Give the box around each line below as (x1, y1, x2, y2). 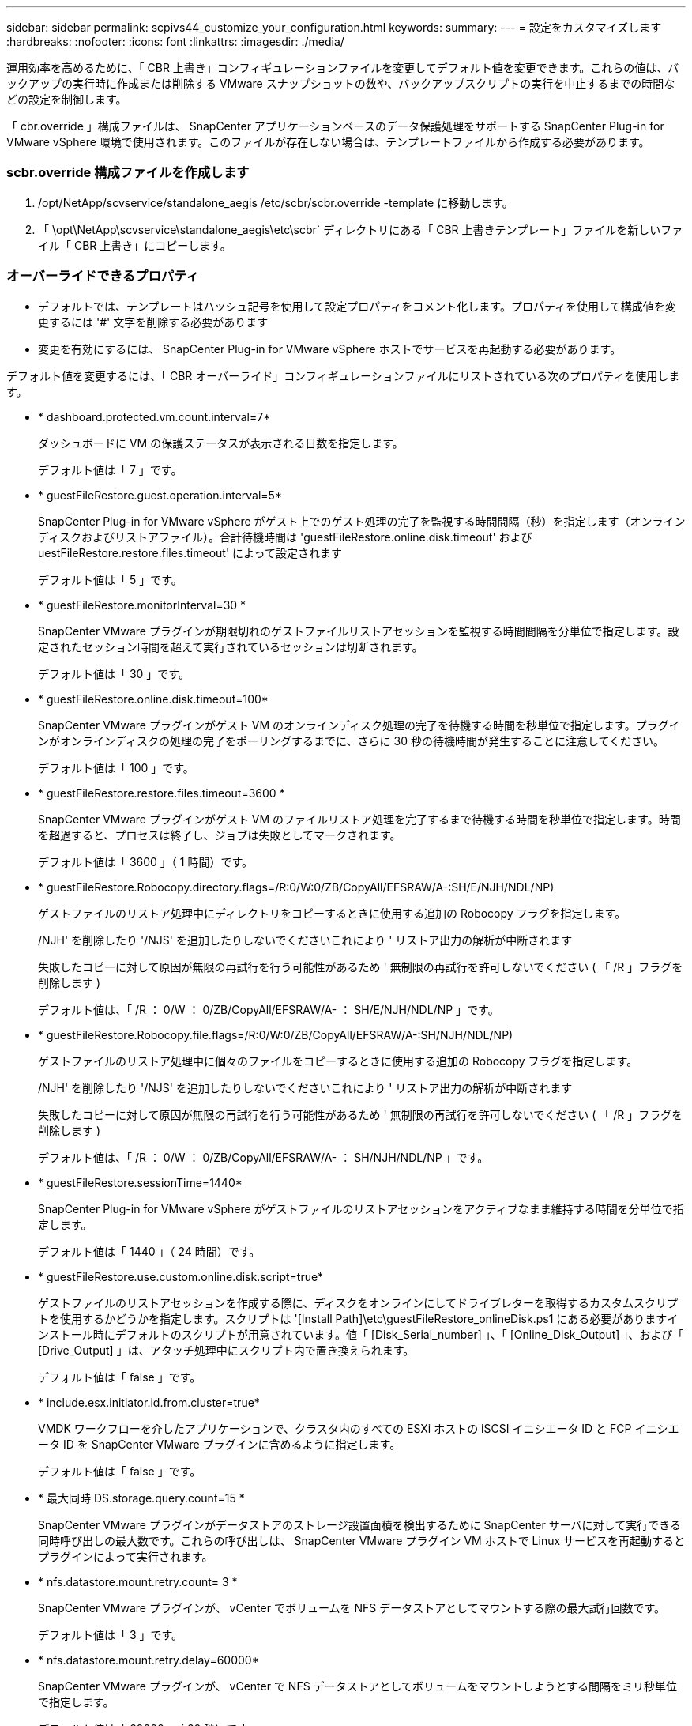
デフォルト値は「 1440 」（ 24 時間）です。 (38, 1244, 261, 1258)
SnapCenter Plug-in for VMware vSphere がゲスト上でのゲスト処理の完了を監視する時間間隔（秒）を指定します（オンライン (38, 514, 686, 528)
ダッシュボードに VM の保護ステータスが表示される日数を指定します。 (38, 435, 404, 450)
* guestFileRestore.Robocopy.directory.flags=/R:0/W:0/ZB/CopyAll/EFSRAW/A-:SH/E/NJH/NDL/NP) (38, 880, 555, 894)
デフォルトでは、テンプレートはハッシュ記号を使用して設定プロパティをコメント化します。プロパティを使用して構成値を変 (38, 299, 676, 313)
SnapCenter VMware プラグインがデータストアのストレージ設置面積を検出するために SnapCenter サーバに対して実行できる (38, 1517, 681, 1532)
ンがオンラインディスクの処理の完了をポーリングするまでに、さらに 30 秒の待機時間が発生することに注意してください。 (38, 733, 665, 748)
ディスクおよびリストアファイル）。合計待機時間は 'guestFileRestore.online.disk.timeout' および (38, 529, 532, 544)
